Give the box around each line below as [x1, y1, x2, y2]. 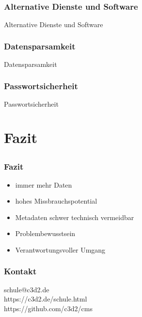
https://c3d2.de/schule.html [4, 294, 87, 304]
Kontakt [4, 265, 37, 277]
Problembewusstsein [15, 228, 76, 238]
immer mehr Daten [15, 179, 72, 190]
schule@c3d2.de [4, 284, 49, 294]
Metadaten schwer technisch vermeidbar [15, 212, 134, 222]
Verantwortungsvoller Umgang [15, 244, 106, 254]
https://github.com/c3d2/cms [4, 303, 93, 313]
